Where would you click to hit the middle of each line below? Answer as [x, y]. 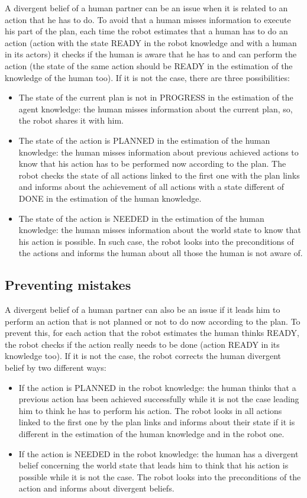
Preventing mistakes [68, 285]
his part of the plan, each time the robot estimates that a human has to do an [146, 31]
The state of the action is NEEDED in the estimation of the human [141, 218]
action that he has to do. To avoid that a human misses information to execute [148, 19]
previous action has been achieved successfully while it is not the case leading [159, 399]
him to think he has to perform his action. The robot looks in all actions [150, 410]
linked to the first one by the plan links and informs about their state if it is [157, 422]
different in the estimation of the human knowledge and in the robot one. [151, 434]
